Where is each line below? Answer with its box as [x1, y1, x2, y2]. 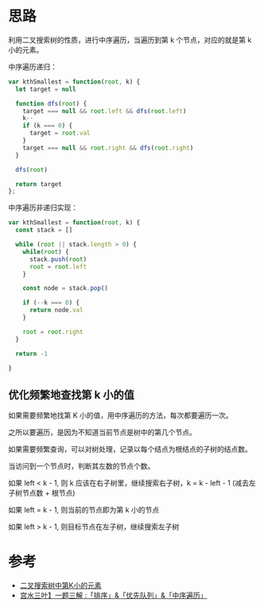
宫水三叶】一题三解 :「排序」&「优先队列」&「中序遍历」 [19, 590, 208, 601]
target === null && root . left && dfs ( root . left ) [22, 107, 187, 115]
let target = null [15, 85, 77, 93]
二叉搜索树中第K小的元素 [19, 581, 102, 590]
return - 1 [15, 349, 48, 358]
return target [15, 180, 62, 188]
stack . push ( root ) [29, 255, 87, 263]
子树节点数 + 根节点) [8, 488, 76, 498]
